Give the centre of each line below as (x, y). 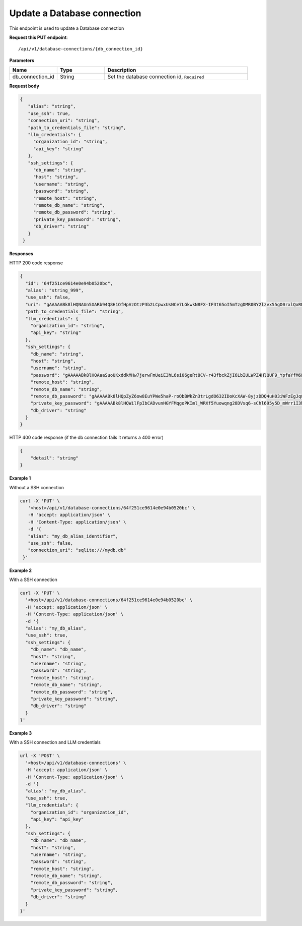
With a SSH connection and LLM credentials (55, 742)
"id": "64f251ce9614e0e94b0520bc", (69, 283)
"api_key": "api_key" (57, 819)
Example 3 (21, 733)
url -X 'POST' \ (40, 756)
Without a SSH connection (37, 487)
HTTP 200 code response (36, 263)
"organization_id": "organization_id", (80, 812)
